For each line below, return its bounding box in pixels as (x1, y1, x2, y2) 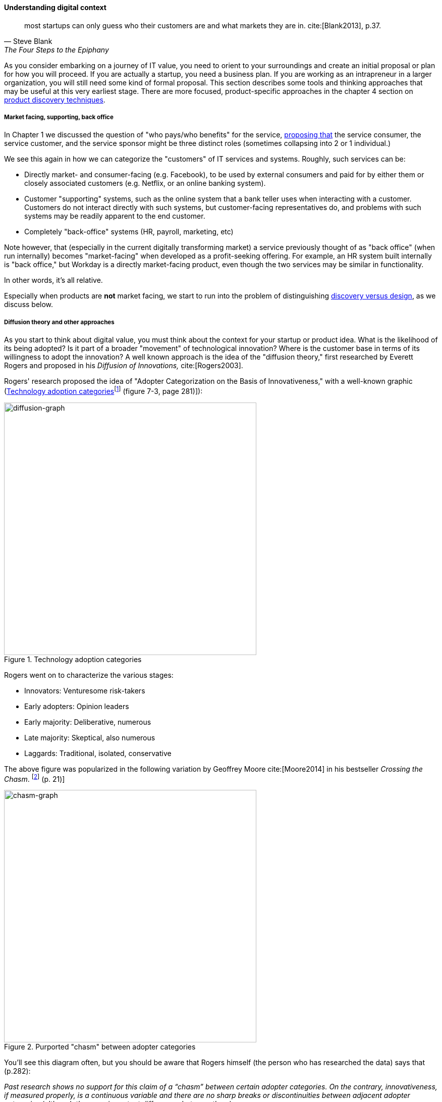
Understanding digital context (4, 3, 106, 12)
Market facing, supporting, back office (4, 114, 114, 121)
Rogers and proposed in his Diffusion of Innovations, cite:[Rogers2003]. (4, 361, 243, 370)
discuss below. (4, 300, 53, 309)
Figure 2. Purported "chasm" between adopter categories (4, 1042, 196, 1051)
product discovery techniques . (4, 95, 105, 104)
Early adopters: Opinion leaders (24, 702, 129, 711)
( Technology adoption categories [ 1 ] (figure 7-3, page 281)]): (4, 385, 203, 395)
